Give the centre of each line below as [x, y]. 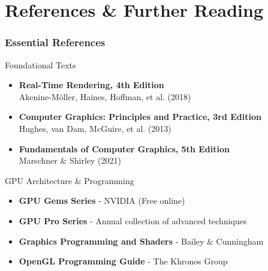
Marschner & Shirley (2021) [70, 160]
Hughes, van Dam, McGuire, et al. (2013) [95, 128]
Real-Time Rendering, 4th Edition [91, 85]
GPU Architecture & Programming [70, 180]
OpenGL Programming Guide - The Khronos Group [123, 261]
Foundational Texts [40, 64]
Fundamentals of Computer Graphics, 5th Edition [124, 148]
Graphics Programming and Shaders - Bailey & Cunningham [141, 241]
